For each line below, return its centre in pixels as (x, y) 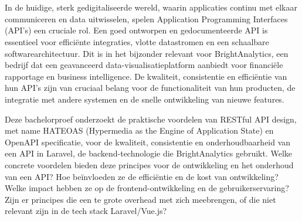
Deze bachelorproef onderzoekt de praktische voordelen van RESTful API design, (151, 119)
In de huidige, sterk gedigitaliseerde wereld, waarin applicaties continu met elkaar (151, 7)
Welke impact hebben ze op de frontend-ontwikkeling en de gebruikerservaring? (147, 188)
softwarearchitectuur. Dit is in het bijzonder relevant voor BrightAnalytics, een (147, 53)
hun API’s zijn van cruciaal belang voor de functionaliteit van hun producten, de (150, 88)
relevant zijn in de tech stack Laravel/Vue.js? (86, 211)
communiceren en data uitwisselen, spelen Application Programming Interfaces (146, 18)
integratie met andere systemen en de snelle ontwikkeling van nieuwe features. (145, 99)
